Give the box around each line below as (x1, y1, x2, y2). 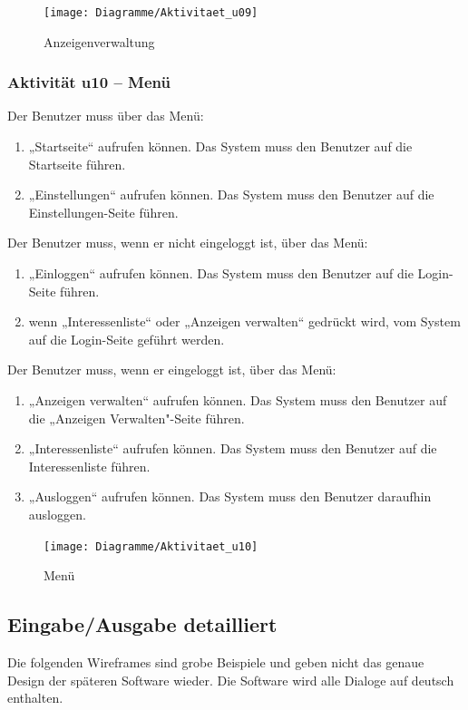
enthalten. (7, 688, 63, 707)
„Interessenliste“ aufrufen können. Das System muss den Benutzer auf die (28, 439, 437, 458)
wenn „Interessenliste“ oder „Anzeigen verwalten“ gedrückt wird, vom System (28, 312, 461, 331)
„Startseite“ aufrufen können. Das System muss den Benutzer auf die (28, 137, 413, 156)
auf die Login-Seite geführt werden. (28, 329, 225, 348)
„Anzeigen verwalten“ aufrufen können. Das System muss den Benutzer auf (28, 391, 447, 409)
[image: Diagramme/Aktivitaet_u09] (44, 6, 258, 19)
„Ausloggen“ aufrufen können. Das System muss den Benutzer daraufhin (28, 487, 432, 506)
